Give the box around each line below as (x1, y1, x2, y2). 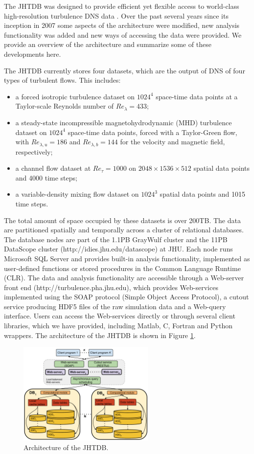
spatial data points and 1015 (160, 189, 246, 199)
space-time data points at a (156, 91, 238, 101)
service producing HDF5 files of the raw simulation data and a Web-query (4, 301, 226, 311)
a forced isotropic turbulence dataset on (15, 91, 135, 101)
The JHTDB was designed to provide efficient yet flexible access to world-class (4, 1, 239, 11)
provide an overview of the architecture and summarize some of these (4, 39, 211, 49)
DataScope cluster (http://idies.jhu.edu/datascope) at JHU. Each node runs (4, 244, 233, 254)
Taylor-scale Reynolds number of (15, 101, 114, 111)
